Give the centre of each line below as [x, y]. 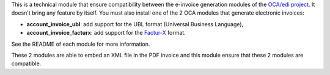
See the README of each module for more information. [81, 44]
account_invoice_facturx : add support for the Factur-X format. [106, 33]
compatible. [26, 63]
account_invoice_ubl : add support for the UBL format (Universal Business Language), [135, 24]
